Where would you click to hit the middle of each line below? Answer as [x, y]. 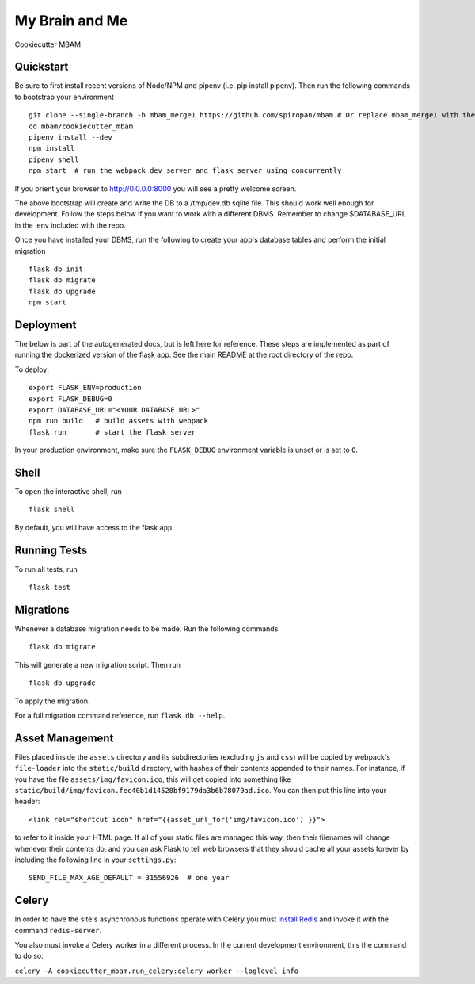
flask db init [56, 269]
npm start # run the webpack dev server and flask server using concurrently [185, 171]
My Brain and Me [71, 21]
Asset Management [64, 738]
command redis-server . [58, 930]
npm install [52, 148]
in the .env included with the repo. [70, 225]
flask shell [52, 510]
